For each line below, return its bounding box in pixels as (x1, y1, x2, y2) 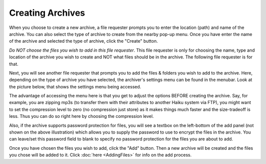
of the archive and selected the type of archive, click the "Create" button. (9, 38, 158, 44)
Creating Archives (9, 7, 85, 18)
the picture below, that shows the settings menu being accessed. (9, 83, 141, 89)
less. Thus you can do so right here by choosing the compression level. (9, 113, 154, 119)
